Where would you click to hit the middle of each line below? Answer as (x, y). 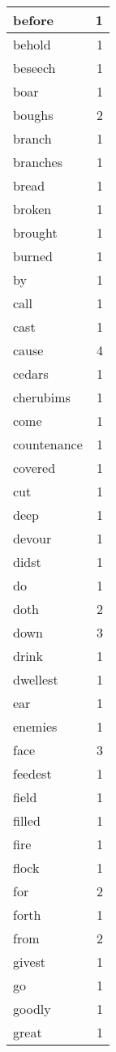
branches (38, 162)
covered (34, 468)
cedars (31, 374)
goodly (32, 1009)
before (34, 20)
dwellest (36, 679)
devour (32, 538)
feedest (32, 773)
